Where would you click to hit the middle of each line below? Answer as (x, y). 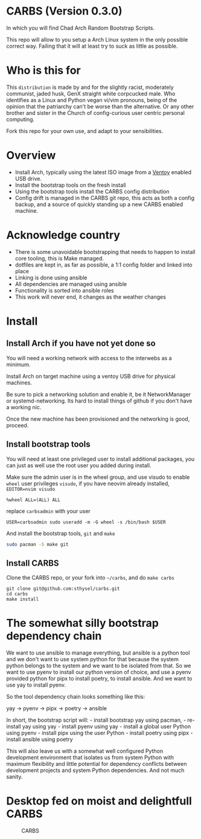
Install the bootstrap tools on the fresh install (70, 185)
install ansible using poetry (40, 739)
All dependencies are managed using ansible (71, 284)
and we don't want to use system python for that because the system (93, 659)
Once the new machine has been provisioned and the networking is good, (98, 419)
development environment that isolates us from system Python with (90, 757)
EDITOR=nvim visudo (31, 489)
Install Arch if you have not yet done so (81, 344)
